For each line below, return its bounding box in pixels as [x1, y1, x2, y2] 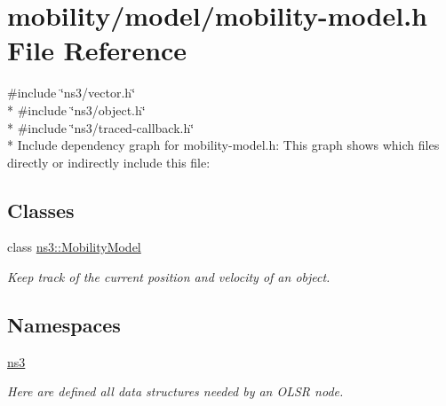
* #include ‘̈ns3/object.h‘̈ [7, 100, 146, 119]
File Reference [7, 32, 187, 68]
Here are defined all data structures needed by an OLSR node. [7, 382, 344, 401]
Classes [7, 196, 75, 223]
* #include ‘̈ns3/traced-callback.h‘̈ [7, 118, 195, 137]
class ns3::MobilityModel [7, 238, 141, 256]
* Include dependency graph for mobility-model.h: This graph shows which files [7, 136, 440, 154]
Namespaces [7, 311, 121, 339]
